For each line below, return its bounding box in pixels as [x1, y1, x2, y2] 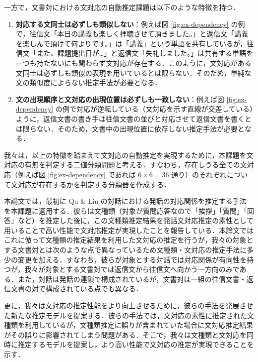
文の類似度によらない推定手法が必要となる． [15, 77, 162, 88]
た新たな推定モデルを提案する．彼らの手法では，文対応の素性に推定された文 [4, 310, 254, 320]
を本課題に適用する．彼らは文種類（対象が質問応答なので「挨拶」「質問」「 [4, 205, 247, 216]
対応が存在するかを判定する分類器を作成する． [17, 179, 171, 189]
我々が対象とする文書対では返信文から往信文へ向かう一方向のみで [24, 264, 240, 274]
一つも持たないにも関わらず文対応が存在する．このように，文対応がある [15, 57, 252, 68]
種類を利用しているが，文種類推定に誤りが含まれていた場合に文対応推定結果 [4, 320, 254, 330]
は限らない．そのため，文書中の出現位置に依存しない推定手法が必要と [15, 123, 245, 133]
